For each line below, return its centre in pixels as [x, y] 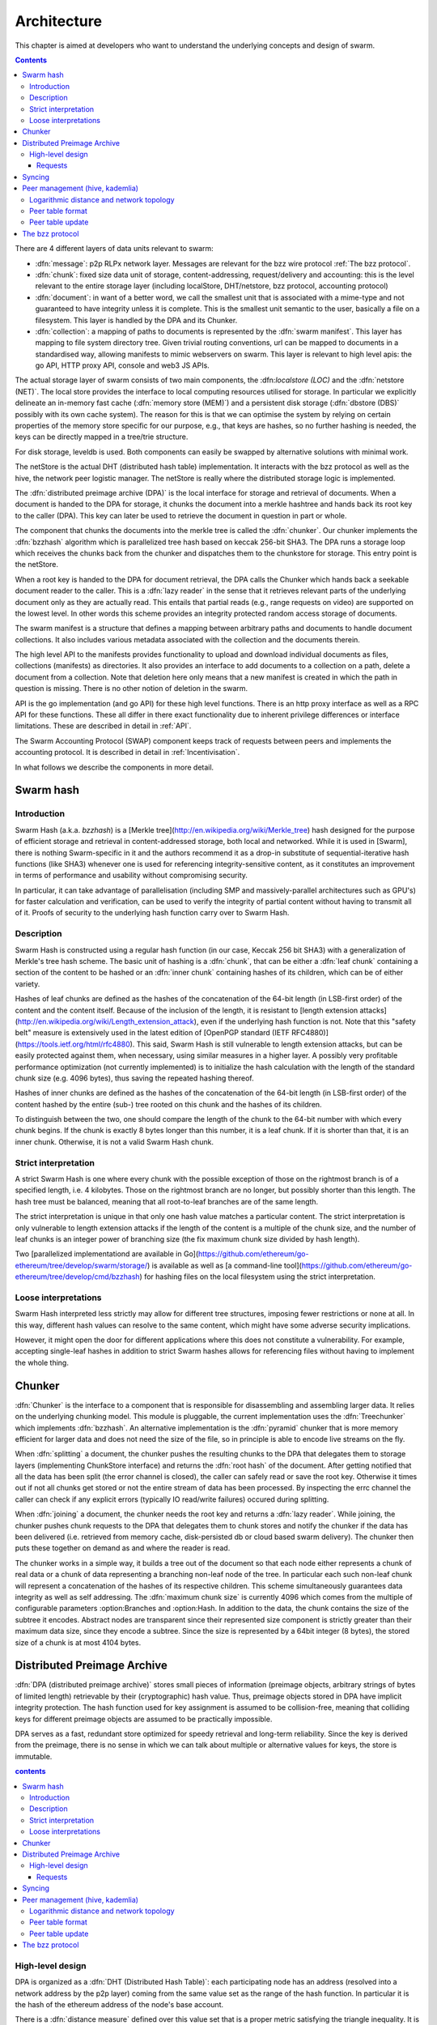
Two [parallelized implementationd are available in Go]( [107, 1254]
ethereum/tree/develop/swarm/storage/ [81, 1265]
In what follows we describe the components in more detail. [115, 767]
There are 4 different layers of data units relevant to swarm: [114, 249]
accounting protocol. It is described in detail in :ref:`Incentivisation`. [127, 752]
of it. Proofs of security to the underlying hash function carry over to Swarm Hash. [152, 913]
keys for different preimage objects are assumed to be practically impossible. [144, 1719]
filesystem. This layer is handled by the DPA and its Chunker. [136, 320]
